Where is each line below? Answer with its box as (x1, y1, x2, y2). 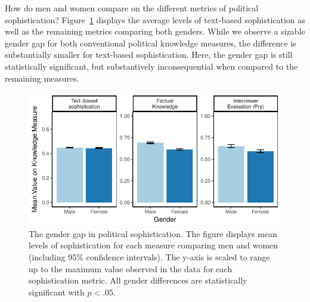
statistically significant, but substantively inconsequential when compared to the (5, 60, 298, 72)
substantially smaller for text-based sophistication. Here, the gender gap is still (5, 48, 293, 61)
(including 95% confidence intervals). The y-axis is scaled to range (29, 250, 270, 263)
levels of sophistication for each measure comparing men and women (29, 239, 278, 251)
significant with (29, 285, 85, 298)
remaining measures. (5, 71, 79, 84)
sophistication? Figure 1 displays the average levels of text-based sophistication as (5, 13, 305, 26)
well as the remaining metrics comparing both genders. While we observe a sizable (5, 25, 305, 38)
